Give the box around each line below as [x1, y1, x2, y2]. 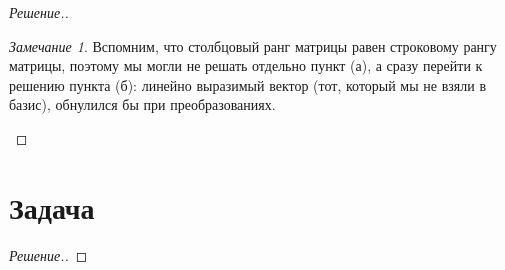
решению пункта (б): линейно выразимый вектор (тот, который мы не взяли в [9, 74, 487, 95]
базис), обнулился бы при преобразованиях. [9, 94, 276, 115]
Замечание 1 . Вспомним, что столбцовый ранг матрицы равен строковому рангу [9, 35, 497, 56]
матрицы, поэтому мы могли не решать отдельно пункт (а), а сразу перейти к [9, 55, 483, 76]
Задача [9, 186, 95, 227]
